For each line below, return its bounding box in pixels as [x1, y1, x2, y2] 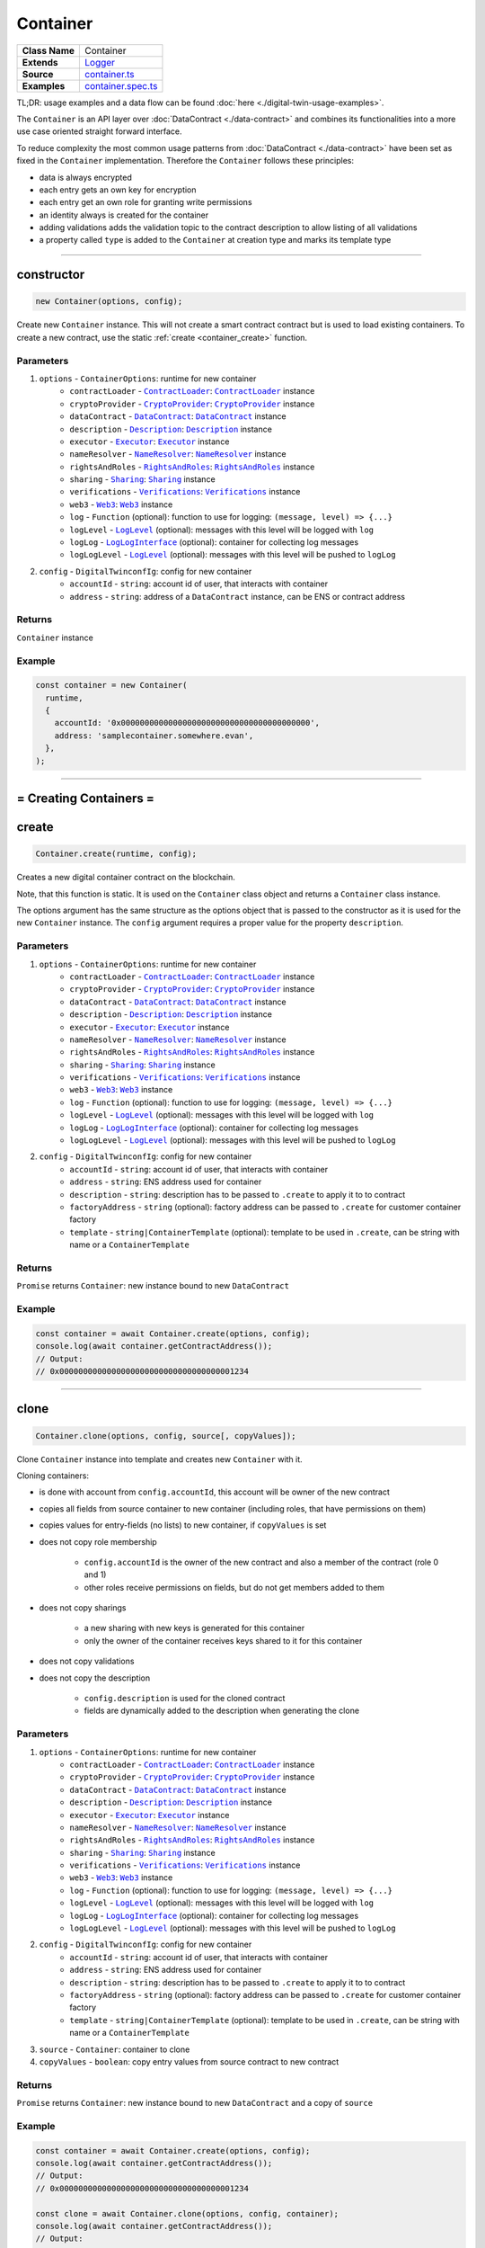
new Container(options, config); [35, 297, 183, 307]
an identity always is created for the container [39, 210, 209, 220]
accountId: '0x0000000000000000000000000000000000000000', [54, 718, 321, 728]
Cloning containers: [16, 1470, 90, 1481]
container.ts [84, 67, 135, 80]
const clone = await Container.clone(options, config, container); [35, 2208, 339, 2218]
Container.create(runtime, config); [35, 849, 198, 859]
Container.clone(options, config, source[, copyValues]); [35, 1431, 296, 1441]
